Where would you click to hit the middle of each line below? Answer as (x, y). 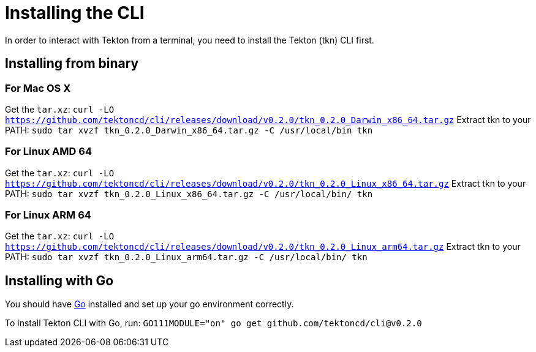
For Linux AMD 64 (48, 152)
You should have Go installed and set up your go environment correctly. (149, 304)
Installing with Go (59, 280)
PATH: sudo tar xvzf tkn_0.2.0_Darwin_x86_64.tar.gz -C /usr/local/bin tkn (189, 130)
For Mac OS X (38, 88)
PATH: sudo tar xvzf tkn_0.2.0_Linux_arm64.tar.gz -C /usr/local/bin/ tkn (186, 257)
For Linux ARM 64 (48, 215)
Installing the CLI (75, 13)
